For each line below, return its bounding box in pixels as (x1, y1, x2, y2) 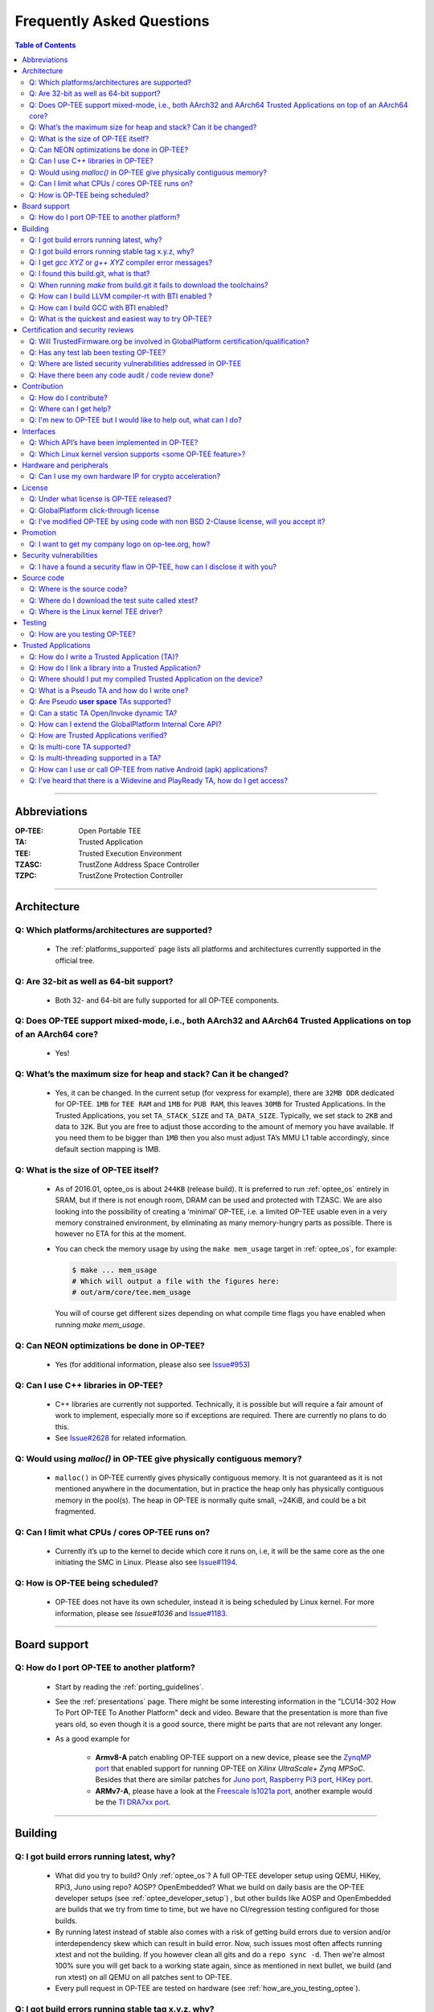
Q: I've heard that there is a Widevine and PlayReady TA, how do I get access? (29, 775, 289, 785)
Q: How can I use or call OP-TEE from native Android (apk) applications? (29, 765, 268, 774)
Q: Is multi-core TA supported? (29, 741, 132, 752)
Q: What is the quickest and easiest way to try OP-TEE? (29, 314, 212, 324)
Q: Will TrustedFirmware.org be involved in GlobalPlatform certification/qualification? (29, 336, 309, 346)
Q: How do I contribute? (29, 393, 108, 402)
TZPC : (14, 871, 37, 880)
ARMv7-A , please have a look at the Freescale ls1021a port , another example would (95, 1786, 373, 1796)
